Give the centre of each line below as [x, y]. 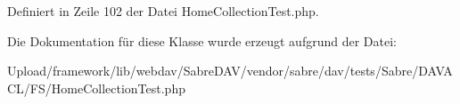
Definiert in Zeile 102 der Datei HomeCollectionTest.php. [163, 11]
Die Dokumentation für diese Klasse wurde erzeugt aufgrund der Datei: [202, 40]
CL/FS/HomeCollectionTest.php [96, 88]
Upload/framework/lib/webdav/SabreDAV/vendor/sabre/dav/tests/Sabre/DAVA [230, 71]
